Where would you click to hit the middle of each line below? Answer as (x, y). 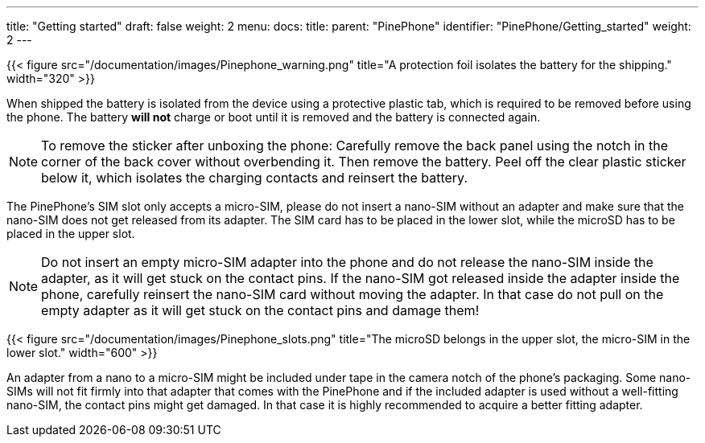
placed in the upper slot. (71, 234)
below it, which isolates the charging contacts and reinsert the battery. (255, 178)
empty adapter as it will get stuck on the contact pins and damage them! (260, 310)
